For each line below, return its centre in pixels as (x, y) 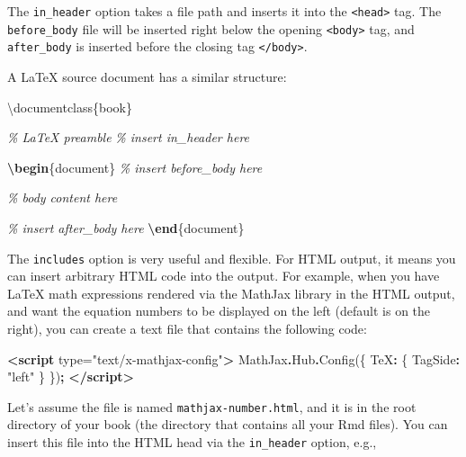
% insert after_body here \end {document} (126, 227)
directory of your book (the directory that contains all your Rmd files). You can (228, 424)
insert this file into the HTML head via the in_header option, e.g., (192, 442)
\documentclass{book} (70, 107)
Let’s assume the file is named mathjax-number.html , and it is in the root (212, 406)
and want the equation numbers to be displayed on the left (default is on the (219, 311)
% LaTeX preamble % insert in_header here (129, 137)
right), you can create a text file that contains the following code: (187, 328)
